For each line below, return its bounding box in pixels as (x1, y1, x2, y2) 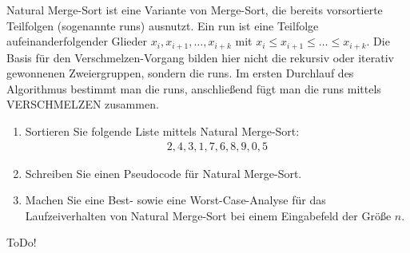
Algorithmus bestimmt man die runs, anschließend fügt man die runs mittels (6, 80, 381, 97)
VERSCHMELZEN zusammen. (6, 96, 159, 113)
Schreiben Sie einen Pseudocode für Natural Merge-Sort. (25, 164, 302, 181)
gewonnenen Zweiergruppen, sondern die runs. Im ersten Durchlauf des (6, 65, 354, 81)
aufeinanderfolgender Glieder (6, 33, 148, 49)
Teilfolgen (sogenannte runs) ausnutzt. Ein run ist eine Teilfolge (6, 17, 319, 34)
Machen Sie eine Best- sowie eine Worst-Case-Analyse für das (25, 192, 326, 208)
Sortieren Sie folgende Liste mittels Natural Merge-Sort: (25, 123, 300, 140)
